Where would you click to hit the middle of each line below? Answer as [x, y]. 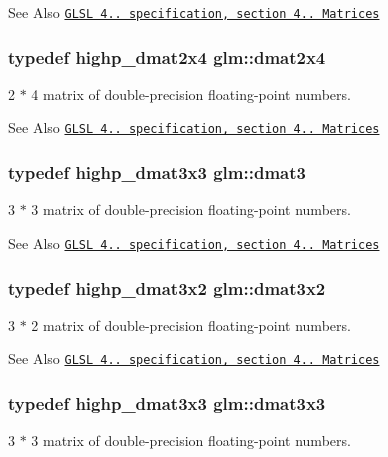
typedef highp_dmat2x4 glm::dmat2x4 [167, 56]
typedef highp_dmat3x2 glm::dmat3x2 [167, 287]
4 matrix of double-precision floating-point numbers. [191, 93]
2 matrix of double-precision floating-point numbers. [191, 324]
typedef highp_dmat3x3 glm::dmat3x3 [167, 402]
